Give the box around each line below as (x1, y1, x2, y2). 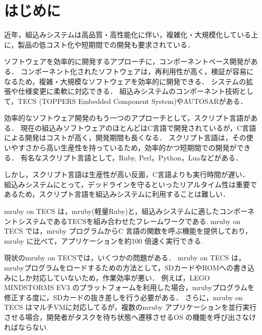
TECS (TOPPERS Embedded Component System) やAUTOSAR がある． (18, 95, 247, 106)
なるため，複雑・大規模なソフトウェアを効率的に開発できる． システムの (4, 76, 246, 86)
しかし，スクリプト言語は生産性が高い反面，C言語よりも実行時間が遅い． (4, 169, 249, 180)
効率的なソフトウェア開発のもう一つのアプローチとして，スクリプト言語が (4, 113, 251, 123)
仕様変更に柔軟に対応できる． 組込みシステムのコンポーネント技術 (18, 86, 239, 96)
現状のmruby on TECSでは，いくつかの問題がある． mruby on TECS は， (4, 252, 246, 263)
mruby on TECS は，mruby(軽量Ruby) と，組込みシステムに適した (4, 206, 220, 216)
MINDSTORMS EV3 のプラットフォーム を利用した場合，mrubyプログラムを (4, 282, 255, 293)
